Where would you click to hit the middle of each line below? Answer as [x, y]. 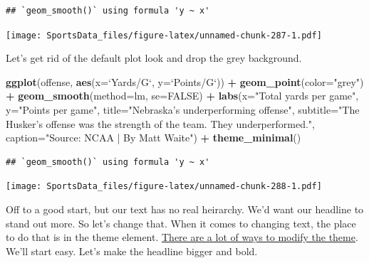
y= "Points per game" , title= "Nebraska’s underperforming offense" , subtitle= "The [183, 110]
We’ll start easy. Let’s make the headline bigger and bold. [132, 251]
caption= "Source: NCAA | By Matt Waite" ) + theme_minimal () [154, 138]
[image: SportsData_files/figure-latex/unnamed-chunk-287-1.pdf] [164, 35]
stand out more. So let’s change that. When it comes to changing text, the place [181, 223]
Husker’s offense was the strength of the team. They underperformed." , [160, 123]
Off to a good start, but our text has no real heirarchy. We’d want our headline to [185, 209]
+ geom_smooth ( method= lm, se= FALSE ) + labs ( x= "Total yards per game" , [182, 96]
